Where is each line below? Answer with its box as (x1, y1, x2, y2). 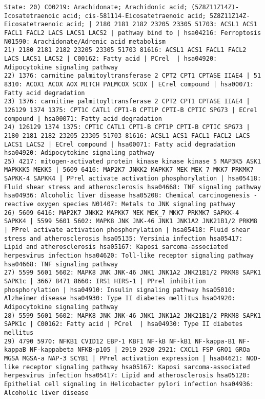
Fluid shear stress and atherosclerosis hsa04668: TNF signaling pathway (4, 183, 261, 191)
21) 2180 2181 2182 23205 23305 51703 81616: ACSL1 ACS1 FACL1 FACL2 (4, 46, 247, 54)
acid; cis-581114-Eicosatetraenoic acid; (63, 12, 206, 20)
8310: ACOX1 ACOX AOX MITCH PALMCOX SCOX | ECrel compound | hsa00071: (4, 80, 254, 88)
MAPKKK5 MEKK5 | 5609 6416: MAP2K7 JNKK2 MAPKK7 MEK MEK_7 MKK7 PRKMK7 (4, 166, 254, 174)
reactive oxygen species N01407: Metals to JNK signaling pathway (4, 201, 236, 208)
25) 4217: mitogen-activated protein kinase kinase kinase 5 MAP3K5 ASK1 (4, 157, 261, 165)
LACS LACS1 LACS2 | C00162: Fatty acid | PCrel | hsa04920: (4, 55, 217, 62)
